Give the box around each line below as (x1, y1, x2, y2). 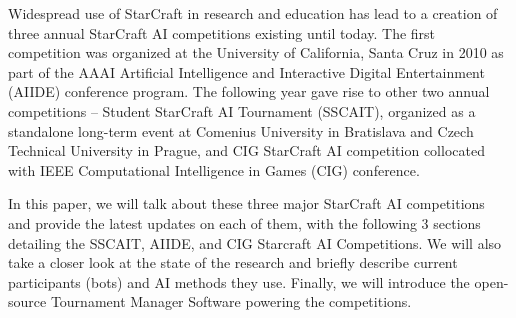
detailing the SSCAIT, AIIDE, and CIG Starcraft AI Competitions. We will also (8, 232, 502, 253)
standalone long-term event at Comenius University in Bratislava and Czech (8, 120, 474, 141)
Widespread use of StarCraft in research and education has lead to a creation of (8, 3, 498, 23)
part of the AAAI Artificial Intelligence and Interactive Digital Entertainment (8, 61, 485, 82)
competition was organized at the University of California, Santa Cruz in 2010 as (8, 42, 504, 63)
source (8, 291, 47, 312)
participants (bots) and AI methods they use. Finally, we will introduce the (8, 271, 470, 292)
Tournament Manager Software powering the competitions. (50, 291, 412, 312)
